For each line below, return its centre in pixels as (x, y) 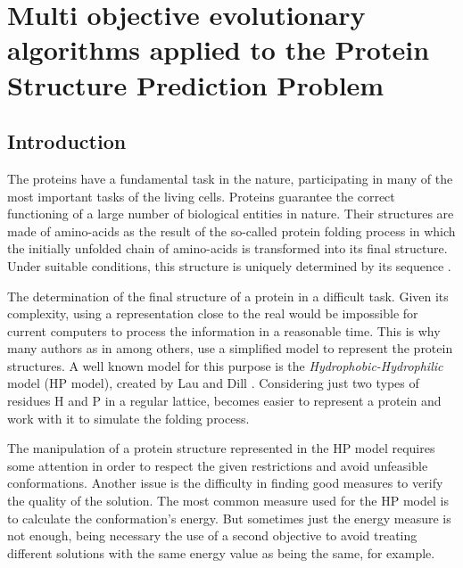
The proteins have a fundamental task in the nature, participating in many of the (230, 178)
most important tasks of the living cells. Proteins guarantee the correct (201, 196)
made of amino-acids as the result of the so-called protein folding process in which (231, 230)
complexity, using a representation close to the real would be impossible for (213, 313)
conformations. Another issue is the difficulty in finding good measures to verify (225, 483)
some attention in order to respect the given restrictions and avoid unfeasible (218, 465)
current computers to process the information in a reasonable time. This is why (224, 330)
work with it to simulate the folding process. (128, 418)
